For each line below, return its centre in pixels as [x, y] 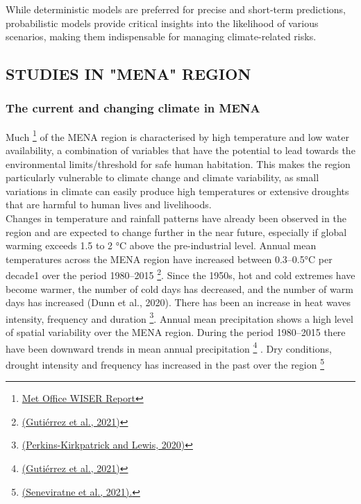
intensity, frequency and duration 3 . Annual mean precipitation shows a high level [179, 317]
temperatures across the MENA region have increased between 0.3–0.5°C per [169, 259]
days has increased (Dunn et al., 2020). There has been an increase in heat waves [178, 302]
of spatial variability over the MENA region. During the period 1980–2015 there [176, 332]
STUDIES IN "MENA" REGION [128, 74]
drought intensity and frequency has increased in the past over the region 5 [165, 363]
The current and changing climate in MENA [133, 108]
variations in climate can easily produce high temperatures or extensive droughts [177, 191]
